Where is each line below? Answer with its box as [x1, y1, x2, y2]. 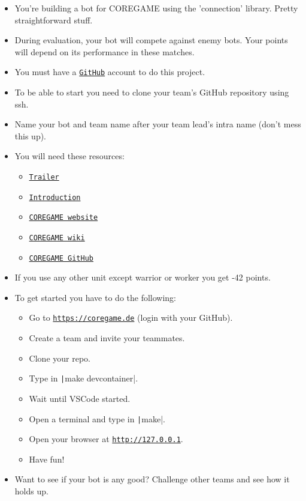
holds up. [14, 485, 49, 497]
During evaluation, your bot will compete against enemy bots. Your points [14, 34, 288, 46]
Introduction [29, 193, 81, 202]
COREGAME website [29, 213, 98, 222]
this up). [14, 129, 47, 142]
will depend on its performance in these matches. [14, 45, 195, 58]
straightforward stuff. [14, 13, 93, 26]
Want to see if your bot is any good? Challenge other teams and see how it [14, 473, 290, 485]
